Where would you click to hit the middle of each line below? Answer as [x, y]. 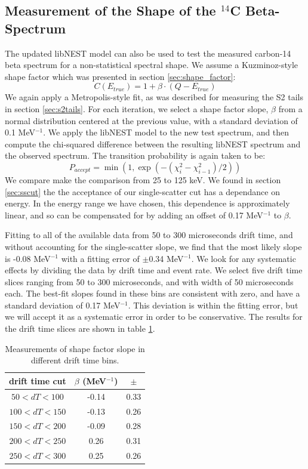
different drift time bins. [75, 360]
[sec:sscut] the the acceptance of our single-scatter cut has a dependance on [142, 191]
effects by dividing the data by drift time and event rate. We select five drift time [154, 270]
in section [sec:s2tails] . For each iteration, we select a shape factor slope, [137, 108]
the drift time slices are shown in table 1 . [80, 328]
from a [290, 108]
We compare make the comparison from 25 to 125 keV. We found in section [143, 179]
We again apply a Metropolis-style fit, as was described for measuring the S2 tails [154, 97]
